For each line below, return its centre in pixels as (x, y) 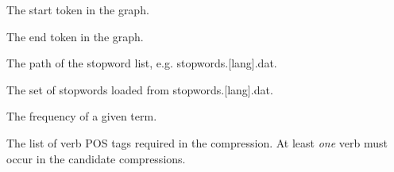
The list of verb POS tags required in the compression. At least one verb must (197, 142)
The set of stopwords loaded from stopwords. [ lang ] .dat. (140, 89)
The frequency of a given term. (82, 116)
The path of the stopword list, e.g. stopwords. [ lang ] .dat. (142, 63)
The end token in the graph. (75, 36)
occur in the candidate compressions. (96, 158)
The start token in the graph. (78, 10)
